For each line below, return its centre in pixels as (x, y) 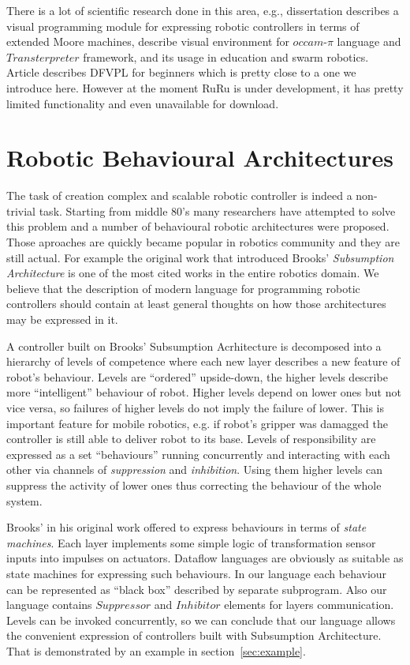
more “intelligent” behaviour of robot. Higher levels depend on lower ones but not (204, 392)
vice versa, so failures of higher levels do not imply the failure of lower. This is (195, 408)
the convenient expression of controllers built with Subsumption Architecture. (194, 635)
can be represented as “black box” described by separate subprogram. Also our (197, 589)
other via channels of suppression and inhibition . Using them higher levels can (195, 470)
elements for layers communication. (309, 605)
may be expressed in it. (62, 319)
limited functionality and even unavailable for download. (143, 103)
